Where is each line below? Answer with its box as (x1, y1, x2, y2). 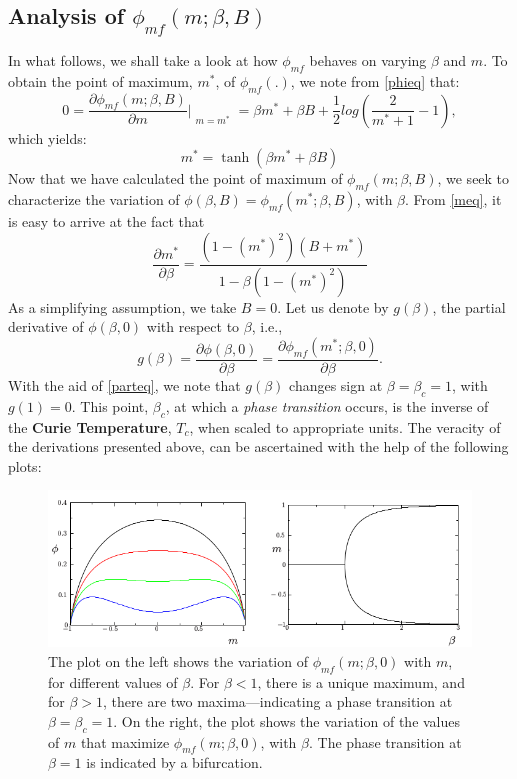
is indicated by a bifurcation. (86, 752, 263, 773)
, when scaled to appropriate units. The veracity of (189, 416, 501, 437)
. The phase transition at (308, 731, 462, 752)
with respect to (146, 316, 240, 337)
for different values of (48, 671, 178, 692)
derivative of (8, 316, 84, 337)
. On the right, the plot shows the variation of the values (113, 710, 461, 731)
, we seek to (437, 168, 510, 189)
